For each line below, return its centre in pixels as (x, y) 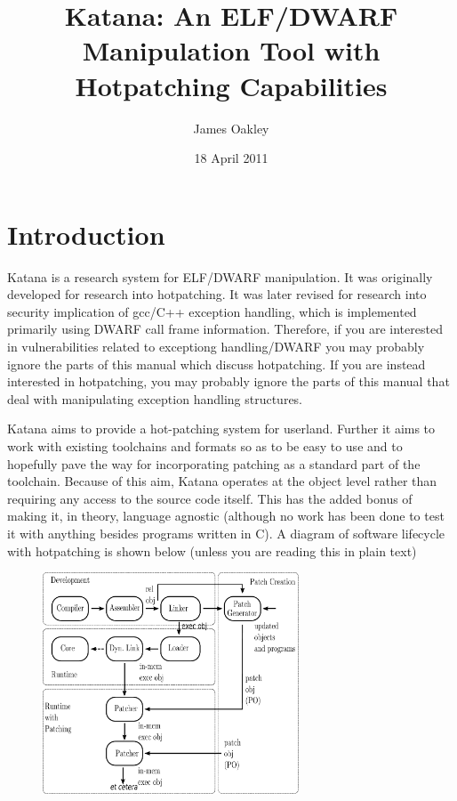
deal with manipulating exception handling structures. (155, 398)
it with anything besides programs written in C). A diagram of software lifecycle (226, 533)
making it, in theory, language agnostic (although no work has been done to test (226, 516)
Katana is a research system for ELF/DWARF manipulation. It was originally (220, 276)
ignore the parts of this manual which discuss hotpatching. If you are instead (216, 364)
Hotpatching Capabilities (231, 85)
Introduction (86, 234)
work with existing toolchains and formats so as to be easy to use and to (205, 445)
